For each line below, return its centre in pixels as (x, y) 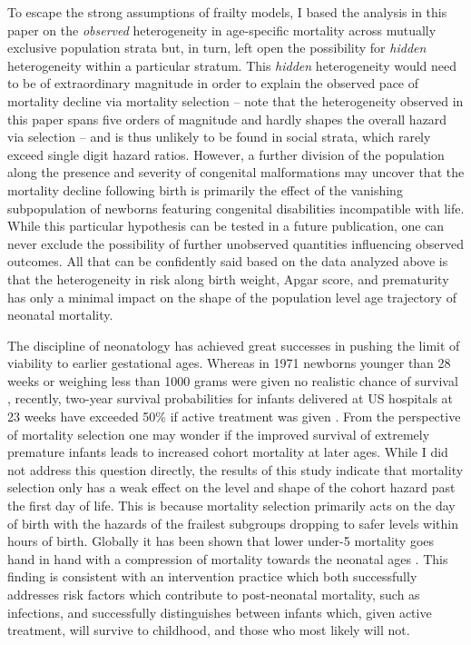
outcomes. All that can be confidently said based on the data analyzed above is (228, 261)
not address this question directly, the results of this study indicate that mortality (235, 469)
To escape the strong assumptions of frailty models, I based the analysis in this (227, 12)
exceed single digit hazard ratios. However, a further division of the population (226, 154)
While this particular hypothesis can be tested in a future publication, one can (226, 226)
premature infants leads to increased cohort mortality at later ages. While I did (228, 452)
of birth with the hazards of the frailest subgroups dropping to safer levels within (233, 523)
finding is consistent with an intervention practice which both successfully (212, 576)
